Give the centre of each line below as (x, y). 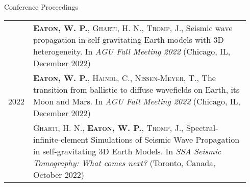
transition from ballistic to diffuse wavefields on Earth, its (136, 89)
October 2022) (59, 174)
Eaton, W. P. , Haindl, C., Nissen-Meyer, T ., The (124, 77)
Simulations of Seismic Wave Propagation (165, 139)
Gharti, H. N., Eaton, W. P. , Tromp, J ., (108, 127)
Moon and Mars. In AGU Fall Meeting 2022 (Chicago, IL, (137, 101)
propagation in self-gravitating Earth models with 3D (129, 39)
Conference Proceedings (41, 7)
